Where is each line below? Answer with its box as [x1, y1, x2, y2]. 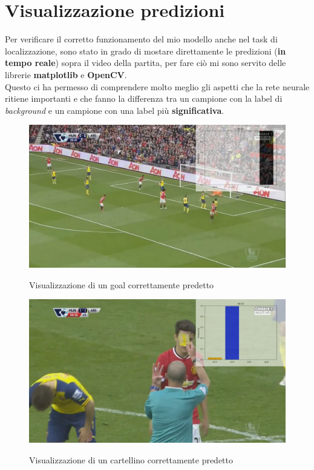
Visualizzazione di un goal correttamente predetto [29, 278, 214, 291]
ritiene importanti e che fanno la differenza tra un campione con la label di [5, 92, 283, 105]
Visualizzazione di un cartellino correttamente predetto [29, 453, 234, 466]
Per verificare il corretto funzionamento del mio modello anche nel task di [5, 33, 278, 45]
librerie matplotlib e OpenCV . [5, 68, 127, 81]
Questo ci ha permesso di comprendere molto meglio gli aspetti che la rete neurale [5, 80, 310, 93]
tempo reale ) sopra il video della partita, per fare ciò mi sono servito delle [5, 56, 286, 69]
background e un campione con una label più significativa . [5, 104, 224, 116]
